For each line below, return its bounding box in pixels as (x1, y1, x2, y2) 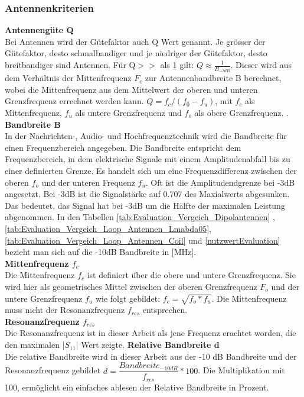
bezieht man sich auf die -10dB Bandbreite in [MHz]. (5, 246, 197, 258)
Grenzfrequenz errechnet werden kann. (5, 95, 144, 107)
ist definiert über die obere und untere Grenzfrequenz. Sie (87, 269, 296, 281)
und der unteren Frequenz (41, 176, 135, 188)
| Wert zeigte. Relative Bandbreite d (76, 338, 220, 351)
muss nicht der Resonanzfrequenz (5, 304, 125, 316)
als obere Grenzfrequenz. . (194, 106, 289, 119)
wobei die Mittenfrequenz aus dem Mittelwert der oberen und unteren (5, 83, 258, 95)
